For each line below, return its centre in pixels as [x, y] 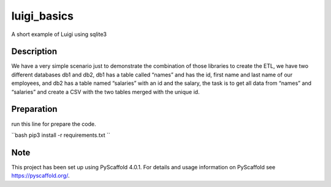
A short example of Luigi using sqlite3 [59, 34]
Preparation [34, 109]
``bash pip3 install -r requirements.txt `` [61, 135]
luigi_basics [42, 16]
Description [34, 52]
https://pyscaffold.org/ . [40, 176]
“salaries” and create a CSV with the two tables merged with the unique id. [105, 92]
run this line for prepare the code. [54, 124]
